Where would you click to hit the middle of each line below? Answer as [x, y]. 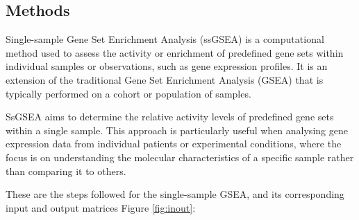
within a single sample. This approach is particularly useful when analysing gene [177, 130]
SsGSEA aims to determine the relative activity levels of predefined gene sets [170, 117]
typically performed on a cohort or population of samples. [128, 93]
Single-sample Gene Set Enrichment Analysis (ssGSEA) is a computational [165, 39]
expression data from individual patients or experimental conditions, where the [174, 144]
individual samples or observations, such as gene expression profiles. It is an [167, 66]
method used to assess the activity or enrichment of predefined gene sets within [175, 52]
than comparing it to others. [66, 171]
